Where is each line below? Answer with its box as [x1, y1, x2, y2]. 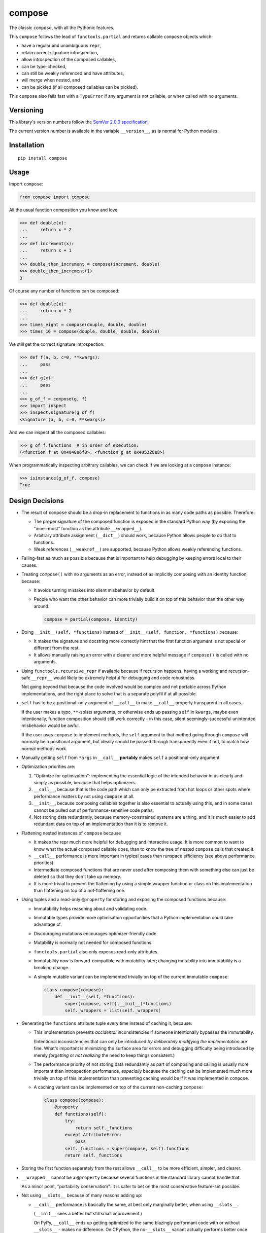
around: [33, 603, 50, 609]
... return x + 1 [19, 248, 72, 254]
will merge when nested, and [21, 77, 80, 83]
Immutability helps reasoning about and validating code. [33, 906, 148, 911]
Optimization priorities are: [21, 763, 76, 769]
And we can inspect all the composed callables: [9, 429, 106, 435]
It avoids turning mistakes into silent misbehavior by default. [33, 587, 156, 593]
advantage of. [33, 921, 62, 927]
